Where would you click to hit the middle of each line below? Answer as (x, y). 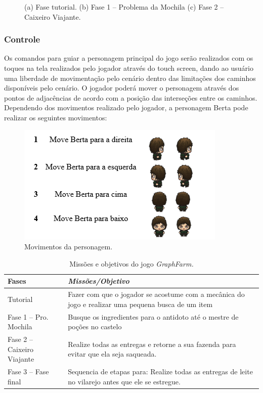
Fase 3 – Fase (28, 372)
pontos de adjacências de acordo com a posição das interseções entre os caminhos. (131, 97)
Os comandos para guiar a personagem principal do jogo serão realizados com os (129, 58)
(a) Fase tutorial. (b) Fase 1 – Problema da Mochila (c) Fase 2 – (124, 7)
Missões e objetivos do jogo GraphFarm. (131, 263)
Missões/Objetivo (99, 281)
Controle (22, 39)
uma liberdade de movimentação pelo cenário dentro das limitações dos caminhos (130, 78)
